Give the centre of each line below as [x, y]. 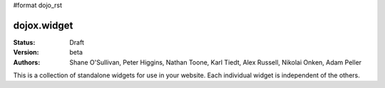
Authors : [27, 62]
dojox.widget [43, 25]
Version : [26, 53]
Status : [24, 42]
